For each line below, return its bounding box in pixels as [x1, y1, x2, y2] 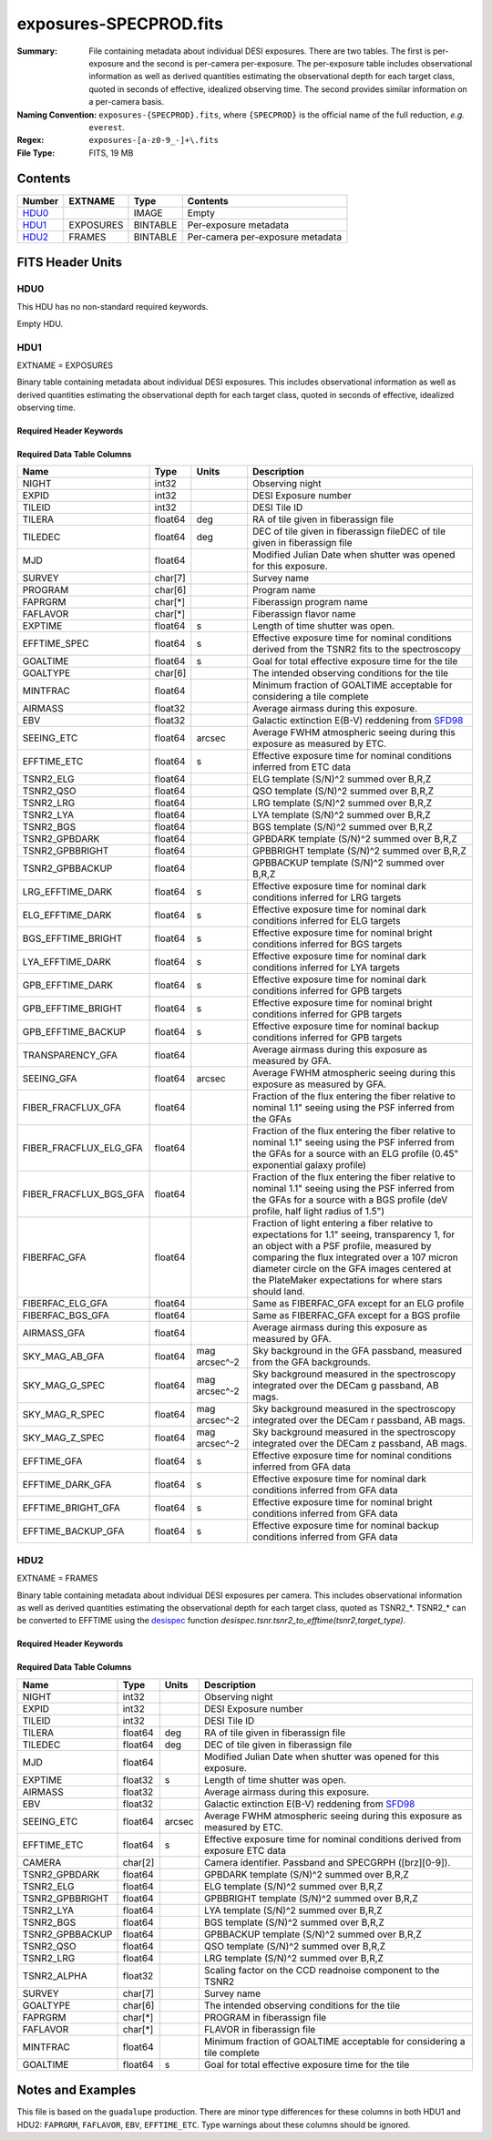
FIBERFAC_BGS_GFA [22, 1309, 109, 1322]
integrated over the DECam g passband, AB [251, 1379, 439, 1392]
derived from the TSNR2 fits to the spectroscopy [251, 643, 461, 656]
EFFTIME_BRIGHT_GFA [22, 1501, 120, 1514]
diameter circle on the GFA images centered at [251, 1263, 452, 1275]
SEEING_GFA [22, 1072, 77, 1085]
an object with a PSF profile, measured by [251, 1240, 432, 1253]
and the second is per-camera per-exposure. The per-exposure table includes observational [126, 57, 473, 68]
